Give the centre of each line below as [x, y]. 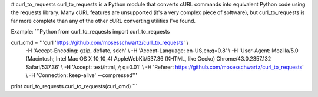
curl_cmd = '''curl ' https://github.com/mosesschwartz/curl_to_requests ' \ [100, 42]
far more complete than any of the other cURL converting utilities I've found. [103, 21]
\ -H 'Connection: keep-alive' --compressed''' [82, 75]
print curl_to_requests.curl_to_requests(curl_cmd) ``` [74, 86]
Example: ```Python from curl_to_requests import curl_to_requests [90, 32]
